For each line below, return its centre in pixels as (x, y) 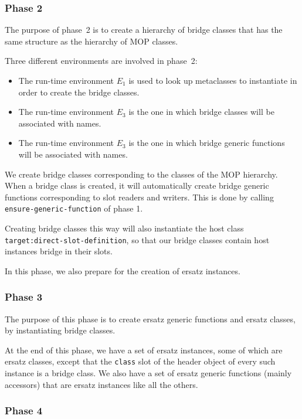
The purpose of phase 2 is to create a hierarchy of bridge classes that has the (144, 30)
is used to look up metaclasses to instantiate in (213, 80)
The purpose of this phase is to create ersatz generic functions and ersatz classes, (150, 318)
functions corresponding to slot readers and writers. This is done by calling (139, 197)
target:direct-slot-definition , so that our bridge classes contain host (137, 239)
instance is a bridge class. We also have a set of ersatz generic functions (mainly (148, 373)
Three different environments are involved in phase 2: (101, 61)
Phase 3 (24, 297)
